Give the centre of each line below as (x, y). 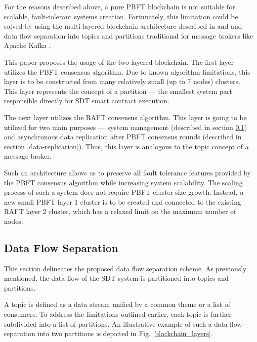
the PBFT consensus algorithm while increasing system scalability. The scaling (123, 182)
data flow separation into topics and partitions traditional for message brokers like (128, 35)
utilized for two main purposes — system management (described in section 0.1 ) (126, 127)
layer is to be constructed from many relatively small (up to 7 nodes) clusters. (122, 81)
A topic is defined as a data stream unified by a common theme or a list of (117, 304)
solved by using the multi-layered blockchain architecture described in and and (123, 26)
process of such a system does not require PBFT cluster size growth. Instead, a (124, 192)
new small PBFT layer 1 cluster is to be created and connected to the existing (123, 201)
